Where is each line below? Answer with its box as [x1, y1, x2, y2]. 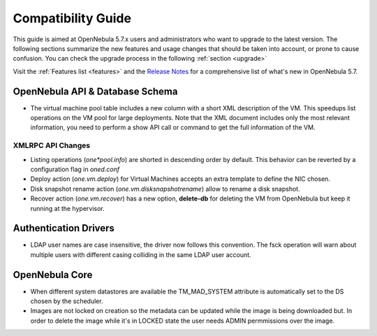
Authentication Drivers [13, 222, 115, 234]
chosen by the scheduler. [30, 297, 104, 305]
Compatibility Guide [13, 10, 132, 26]
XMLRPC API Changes [13, 140, 91, 150]
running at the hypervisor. [30, 204, 105, 212]
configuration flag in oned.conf [30, 165, 120, 173]
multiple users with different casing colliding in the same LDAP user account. [30, 250, 251, 258]
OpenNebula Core [13, 269, 93, 281]
